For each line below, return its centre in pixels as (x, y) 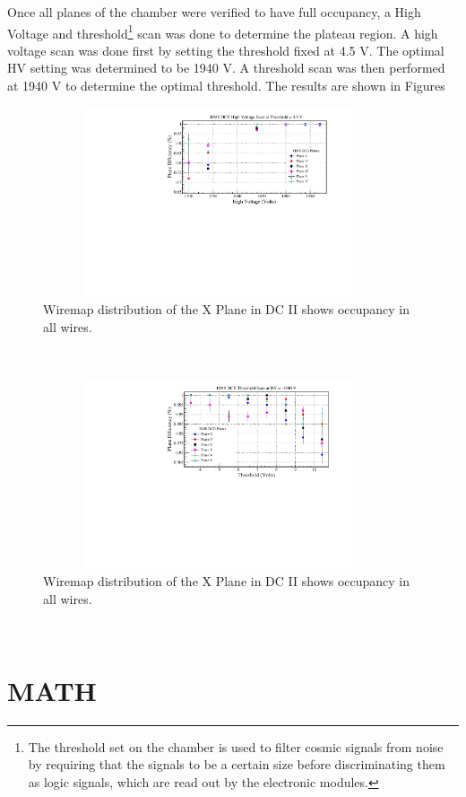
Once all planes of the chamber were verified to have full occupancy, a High (214, 12)
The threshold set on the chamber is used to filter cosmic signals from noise (236, 746)
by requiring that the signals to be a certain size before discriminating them (237, 764)
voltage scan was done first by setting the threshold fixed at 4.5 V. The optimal (226, 50)
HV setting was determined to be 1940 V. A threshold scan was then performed (226, 68)
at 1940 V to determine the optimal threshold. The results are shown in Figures (226, 86)
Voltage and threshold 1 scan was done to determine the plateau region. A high (223, 31)
